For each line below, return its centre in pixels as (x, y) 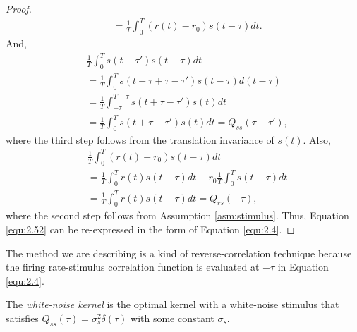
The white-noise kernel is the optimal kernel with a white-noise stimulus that (173, 304)
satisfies (22, 318)
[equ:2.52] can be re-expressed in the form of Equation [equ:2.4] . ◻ (150, 229)
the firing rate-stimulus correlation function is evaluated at (133, 267)
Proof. (19, 8)
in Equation (303, 267)
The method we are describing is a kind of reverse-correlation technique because (179, 253)
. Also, (317, 139)
